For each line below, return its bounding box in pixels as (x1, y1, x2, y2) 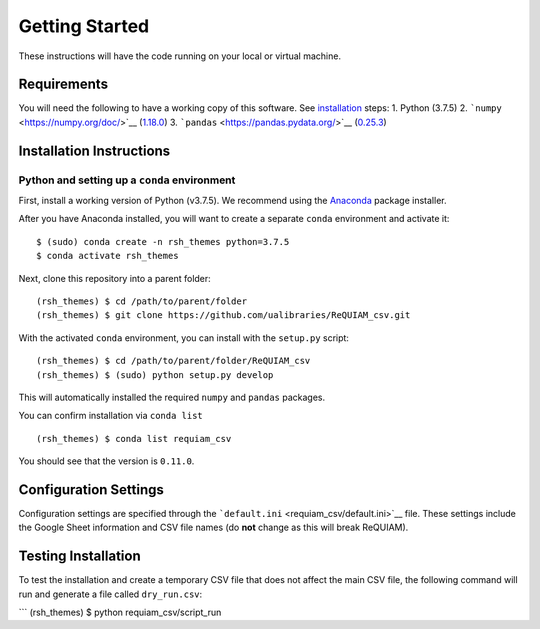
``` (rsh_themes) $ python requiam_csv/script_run (18, 606, 222, 619)
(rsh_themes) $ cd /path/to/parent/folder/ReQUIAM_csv (36, 355, 311, 367)
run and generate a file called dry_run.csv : (18, 588, 203, 600)
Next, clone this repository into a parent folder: (18, 272, 212, 284)
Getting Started (18, 15, 150, 37)
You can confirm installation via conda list (18, 410, 204, 422)
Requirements (18, 76, 109, 93)
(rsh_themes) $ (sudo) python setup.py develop (36, 369, 274, 380)
